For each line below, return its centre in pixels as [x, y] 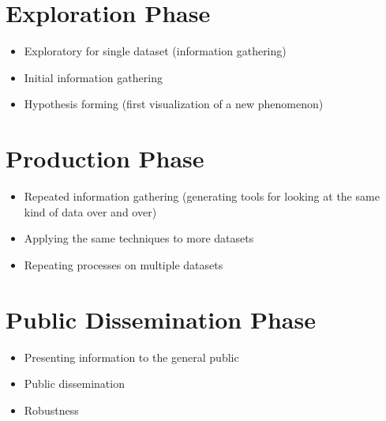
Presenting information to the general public [131, 357]
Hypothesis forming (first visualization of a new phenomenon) [174, 104]
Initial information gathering [93, 77]
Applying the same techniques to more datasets [139, 238]
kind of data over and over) [90, 211]
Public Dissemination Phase [161, 319]
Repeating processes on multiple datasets [124, 264]
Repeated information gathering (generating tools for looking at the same [202, 196]
